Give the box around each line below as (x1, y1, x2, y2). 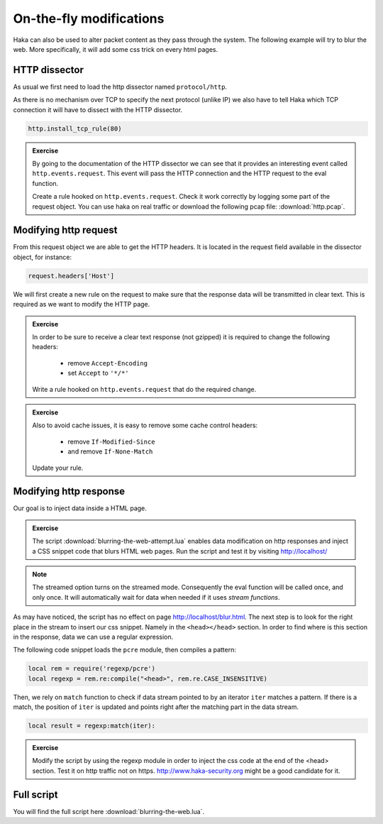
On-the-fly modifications (13, 11, 165, 26)
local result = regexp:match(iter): (28, 722, 156, 730)
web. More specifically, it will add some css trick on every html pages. (13, 45, 218, 53)
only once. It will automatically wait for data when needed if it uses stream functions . (32, 593, 280, 601)
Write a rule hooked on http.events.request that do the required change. (32, 385, 257, 393)
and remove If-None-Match (67, 447, 153, 456)
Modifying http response (13, 485, 126, 498)
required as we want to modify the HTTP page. (13, 300, 150, 309)
